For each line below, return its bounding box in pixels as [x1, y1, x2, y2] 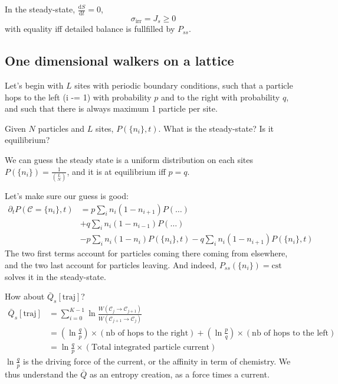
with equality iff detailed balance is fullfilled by [5, 22, 175, 35]
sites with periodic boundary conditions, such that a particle [74, 79, 293, 92]
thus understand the [5, 367, 78, 380]
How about [5, 290, 45, 302]
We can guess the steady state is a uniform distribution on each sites [5, 154, 254, 166]
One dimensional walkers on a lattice [5, 51, 234, 70]
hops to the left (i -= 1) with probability [5, 90, 152, 103]
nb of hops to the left [252, 328, 329, 337]
